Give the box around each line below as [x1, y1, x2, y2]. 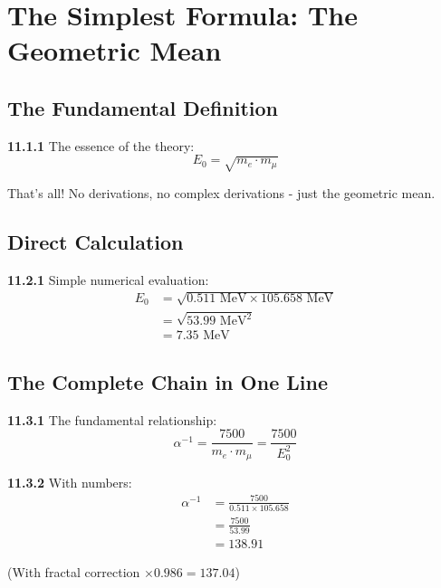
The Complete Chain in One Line [7, 367, 328, 395]
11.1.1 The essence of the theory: [7, 136, 195, 155]
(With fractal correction [7, 562, 140, 581]
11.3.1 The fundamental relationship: [7, 410, 217, 429]
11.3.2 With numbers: [7, 472, 132, 491]
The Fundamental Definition [7, 93, 279, 121]
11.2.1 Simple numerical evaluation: [7, 270, 209, 289]
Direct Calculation [7, 227, 184, 255]
